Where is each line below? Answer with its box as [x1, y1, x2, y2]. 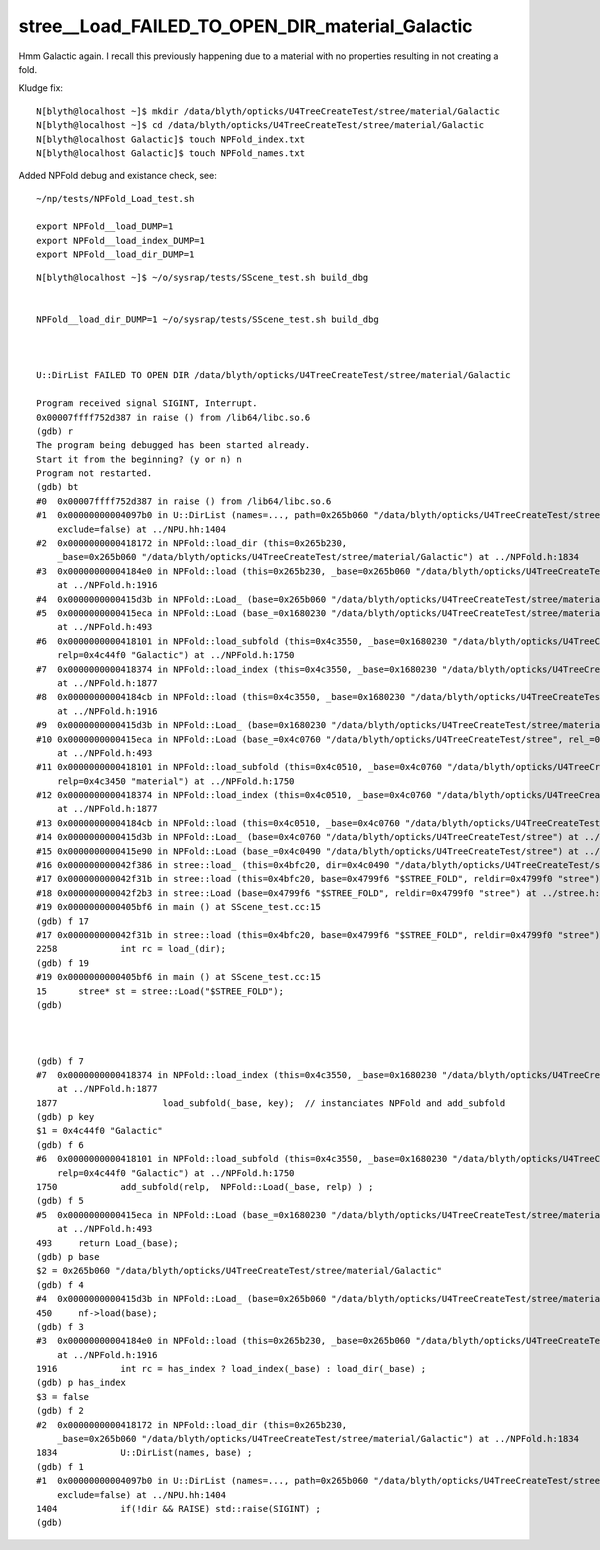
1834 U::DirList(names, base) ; [36, 1447, 253, 1459]
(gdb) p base [36, 1251, 100, 1262]
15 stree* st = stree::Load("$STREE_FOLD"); [36, 985, 285, 997]
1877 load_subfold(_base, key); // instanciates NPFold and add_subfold [36, 1097, 506, 1109]
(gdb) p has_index [36, 1377, 127, 1389]
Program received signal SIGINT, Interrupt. [36, 398, 259, 409]
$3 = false [36, 1391, 90, 1402]
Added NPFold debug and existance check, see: [18, 170, 217, 182]
